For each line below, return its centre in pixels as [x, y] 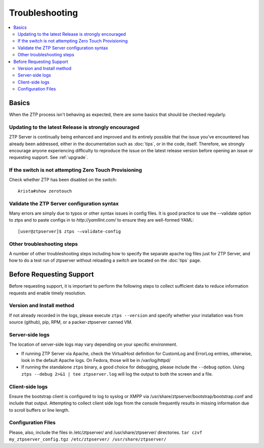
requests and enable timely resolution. [48, 293]
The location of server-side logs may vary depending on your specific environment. [93, 344]
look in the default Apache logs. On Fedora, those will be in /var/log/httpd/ [96, 360]
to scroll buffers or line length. [39, 410]
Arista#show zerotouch [45, 191]
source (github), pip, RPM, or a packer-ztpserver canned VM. [71, 322]
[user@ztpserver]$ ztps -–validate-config [69, 231]
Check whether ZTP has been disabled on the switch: [63, 180]
